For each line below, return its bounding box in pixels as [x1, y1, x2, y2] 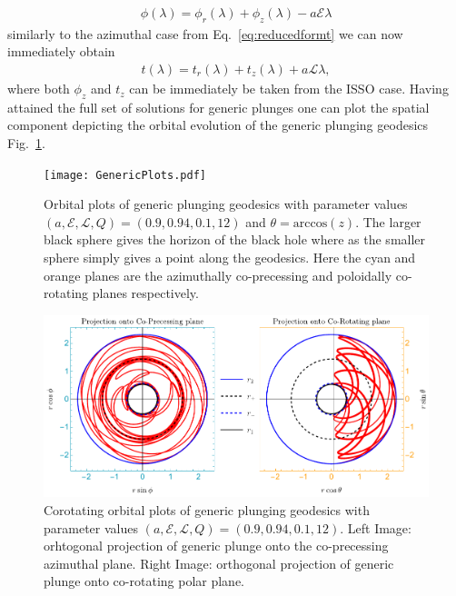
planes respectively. [92, 283, 199, 303]
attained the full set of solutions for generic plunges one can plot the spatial [7, 97, 430, 116]
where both [7, 79, 70, 98]
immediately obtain [7, 42, 115, 61]
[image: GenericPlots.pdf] [44, 168, 206, 182]
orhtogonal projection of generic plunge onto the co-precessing [44, 536, 389, 555]
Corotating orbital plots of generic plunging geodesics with [44, 501, 370, 520]
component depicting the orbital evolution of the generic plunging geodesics [7, 115, 429, 134]
